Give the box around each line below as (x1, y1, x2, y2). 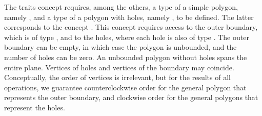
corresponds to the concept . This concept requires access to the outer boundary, (4, 22, 258, 32)
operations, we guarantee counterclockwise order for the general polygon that (4, 82, 247, 92)
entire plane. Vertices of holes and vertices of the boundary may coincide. (4, 62, 234, 72)
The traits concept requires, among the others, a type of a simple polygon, (4, 2, 238, 12)
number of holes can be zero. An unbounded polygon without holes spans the (4, 51, 247, 62)
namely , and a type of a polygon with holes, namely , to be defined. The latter (4, 11, 254, 22)
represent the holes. (4, 102, 65, 112)
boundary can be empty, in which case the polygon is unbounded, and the (4, 42, 237, 52)
